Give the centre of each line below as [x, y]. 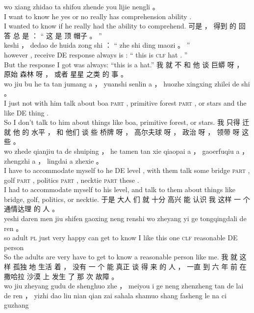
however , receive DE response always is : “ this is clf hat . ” [96, 54]
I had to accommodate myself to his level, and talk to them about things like [120, 189]
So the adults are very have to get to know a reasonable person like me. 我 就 [121, 257]
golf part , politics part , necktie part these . [72, 180]
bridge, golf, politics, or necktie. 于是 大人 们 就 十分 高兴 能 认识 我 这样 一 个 [127, 199]
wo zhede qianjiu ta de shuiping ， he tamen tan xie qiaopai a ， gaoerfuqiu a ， [127, 151]
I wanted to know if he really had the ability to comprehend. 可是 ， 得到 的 [120, 26]
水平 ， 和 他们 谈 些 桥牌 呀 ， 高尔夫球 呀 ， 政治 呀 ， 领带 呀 [135, 131]
